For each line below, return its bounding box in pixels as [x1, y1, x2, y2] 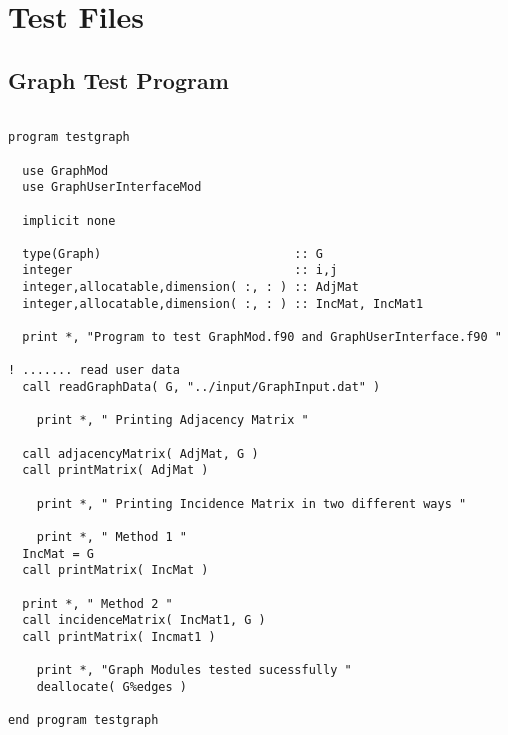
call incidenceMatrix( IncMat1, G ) [22, 613, 266, 628]
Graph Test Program [8, 64, 229, 95]
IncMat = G [22, 546, 94, 561]
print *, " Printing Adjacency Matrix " [36, 413, 309, 428]
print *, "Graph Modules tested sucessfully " [36, 663, 352, 678]
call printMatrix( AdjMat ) [22, 463, 209, 478]
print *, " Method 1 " [36, 529, 187, 544]
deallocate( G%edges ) [36, 679, 187, 694]
